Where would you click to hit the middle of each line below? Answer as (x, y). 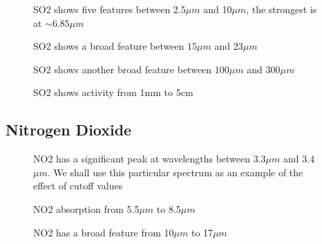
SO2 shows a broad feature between (109, 46)
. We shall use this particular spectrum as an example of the (175, 172)
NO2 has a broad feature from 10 (104, 232)
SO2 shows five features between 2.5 (110, 9)
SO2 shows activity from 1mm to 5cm (113, 92)
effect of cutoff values (78, 186)
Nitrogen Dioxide (69, 130)
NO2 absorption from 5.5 (86, 208)
